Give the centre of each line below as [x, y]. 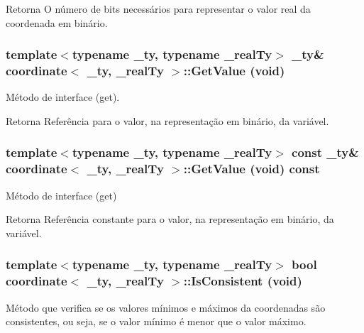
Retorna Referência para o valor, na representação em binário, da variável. [167, 120]
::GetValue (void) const [252, 169]
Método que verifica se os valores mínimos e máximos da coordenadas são [166, 307]
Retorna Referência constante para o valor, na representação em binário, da [170, 219]
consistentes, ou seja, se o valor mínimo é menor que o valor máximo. [156, 321]
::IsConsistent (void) [243, 281]
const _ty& [325, 152]
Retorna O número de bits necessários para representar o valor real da [158, 9]
